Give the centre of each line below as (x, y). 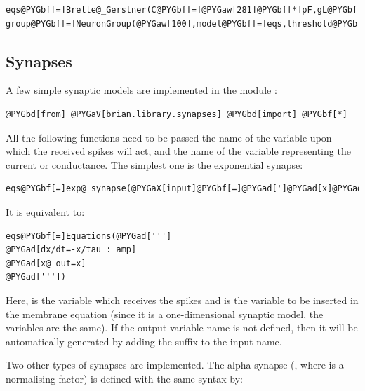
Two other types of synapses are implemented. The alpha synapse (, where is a (175, 365)
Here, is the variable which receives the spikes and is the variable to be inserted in (182, 300)
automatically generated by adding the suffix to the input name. (144, 341)
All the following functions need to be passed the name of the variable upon (169, 137)
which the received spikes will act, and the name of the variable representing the (178, 151)
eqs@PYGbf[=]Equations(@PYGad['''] (89, 236)
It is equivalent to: (45, 211)
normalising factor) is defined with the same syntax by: (124, 378)
